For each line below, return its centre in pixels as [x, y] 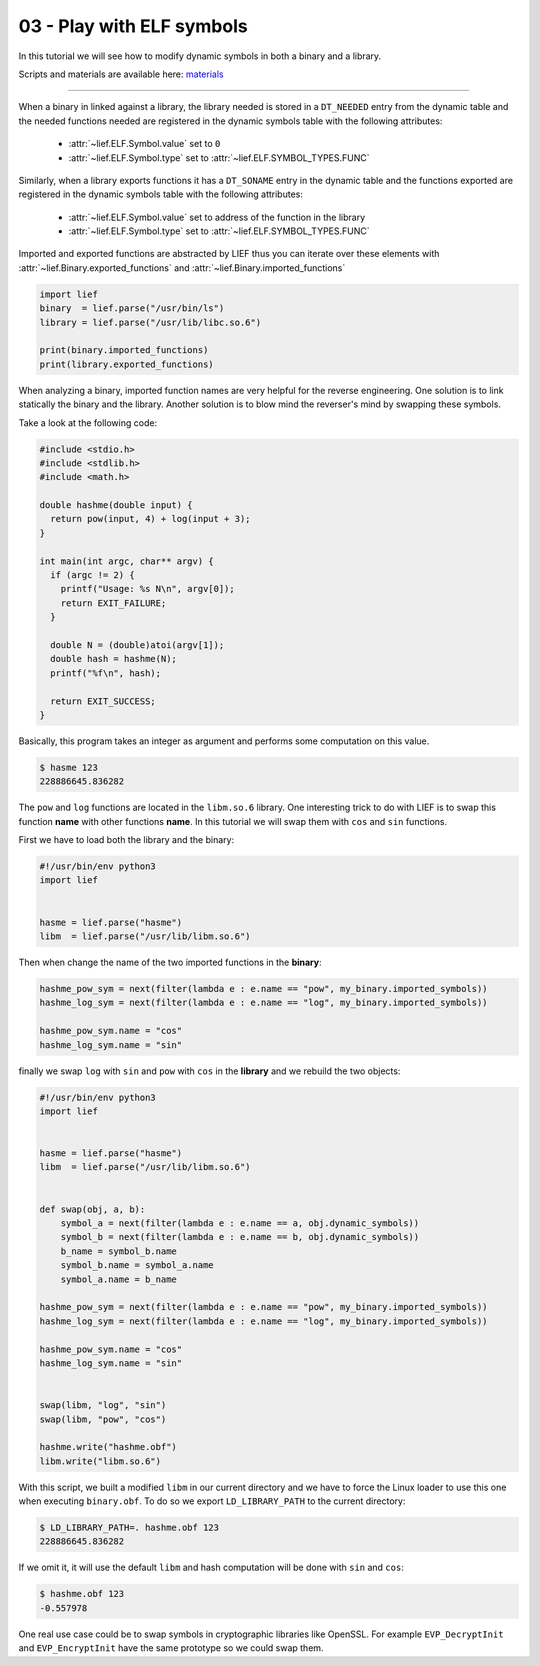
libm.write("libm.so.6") [100, 1461]
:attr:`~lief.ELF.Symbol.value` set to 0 [144, 144]
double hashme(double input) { [116, 505]
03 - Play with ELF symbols [133, 26]
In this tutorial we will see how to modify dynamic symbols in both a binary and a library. [200, 56]
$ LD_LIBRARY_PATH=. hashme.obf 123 [129, 1528]
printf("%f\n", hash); [106, 673]
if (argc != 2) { [92, 575]
